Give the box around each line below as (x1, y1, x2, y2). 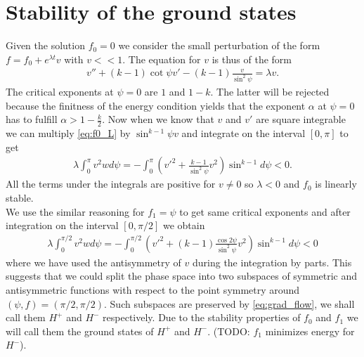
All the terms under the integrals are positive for (6, 176, 216, 191)
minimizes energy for (265, 323, 355, 338)
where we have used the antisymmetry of (6, 254, 181, 269)
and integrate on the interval (181, 126, 306, 141)
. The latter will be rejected (210, 84, 330, 99)
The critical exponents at (6, 84, 114, 99)
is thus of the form (212, 51, 292, 66)
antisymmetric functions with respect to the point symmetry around (6, 283, 300, 297)
